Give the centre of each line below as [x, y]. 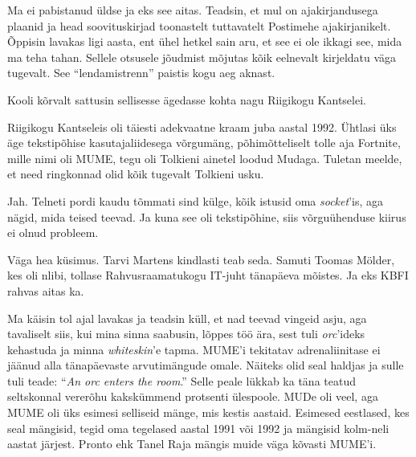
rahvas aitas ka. [46, 290]
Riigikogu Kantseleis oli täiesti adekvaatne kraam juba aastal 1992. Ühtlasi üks [202, 126]
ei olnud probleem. [53, 233]
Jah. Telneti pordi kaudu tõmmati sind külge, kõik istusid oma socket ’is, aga [196, 200]
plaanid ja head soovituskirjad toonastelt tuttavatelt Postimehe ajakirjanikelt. [199, 25]
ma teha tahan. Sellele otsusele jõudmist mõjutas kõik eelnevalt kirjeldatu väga [202, 57]
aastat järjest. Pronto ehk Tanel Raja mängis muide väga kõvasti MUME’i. [192, 444]
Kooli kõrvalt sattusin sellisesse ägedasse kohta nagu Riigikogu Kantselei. [187, 99]
